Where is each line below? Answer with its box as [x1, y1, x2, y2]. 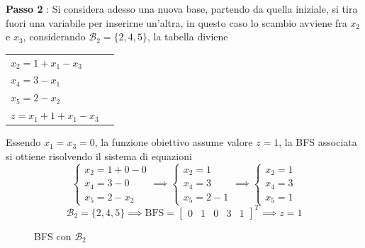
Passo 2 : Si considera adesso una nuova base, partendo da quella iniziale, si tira [6, 1, 358, 16]
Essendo [6, 135, 41, 150]
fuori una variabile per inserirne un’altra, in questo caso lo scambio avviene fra [6, 15, 347, 30]
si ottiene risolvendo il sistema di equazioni [6, 148, 192, 163]
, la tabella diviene [147, 29, 228, 44]
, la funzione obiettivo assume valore [94, 135, 253, 150]
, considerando [23, 29, 86, 44]
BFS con [34, 228, 72, 243]
